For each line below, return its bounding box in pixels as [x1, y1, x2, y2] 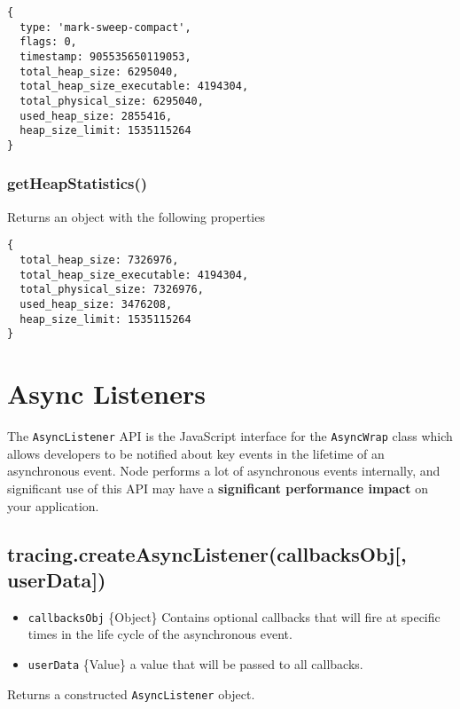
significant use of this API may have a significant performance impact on [7, 478, 428, 497]
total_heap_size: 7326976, [19, 254, 179, 267]
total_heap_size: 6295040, [19, 65, 179, 78]
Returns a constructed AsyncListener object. [7, 684, 255, 703]
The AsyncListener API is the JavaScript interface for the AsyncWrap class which [7, 427, 453, 445]
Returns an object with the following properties [7, 207, 265, 225]
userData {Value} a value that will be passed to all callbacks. [27, 654, 363, 673]
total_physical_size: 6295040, [19, 94, 204, 107]
